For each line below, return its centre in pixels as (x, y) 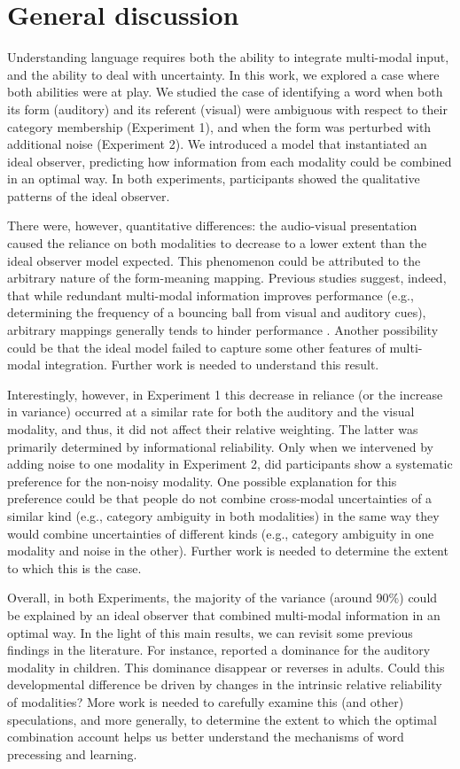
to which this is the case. (74, 567)
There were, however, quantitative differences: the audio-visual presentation (212, 225)
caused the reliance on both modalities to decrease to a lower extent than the (217, 243)
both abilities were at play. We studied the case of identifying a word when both (225, 92)
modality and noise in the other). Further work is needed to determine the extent (228, 551)
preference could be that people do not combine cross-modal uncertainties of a (220, 498)
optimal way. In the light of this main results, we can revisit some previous (210, 632)
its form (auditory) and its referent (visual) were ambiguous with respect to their (227, 109)
